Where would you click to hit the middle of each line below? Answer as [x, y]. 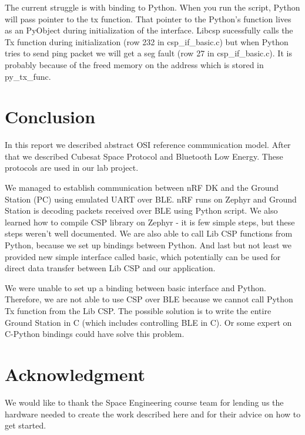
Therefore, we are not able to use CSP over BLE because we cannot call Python [149, 299]
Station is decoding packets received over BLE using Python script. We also [141, 210]
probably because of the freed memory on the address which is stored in [134, 64]
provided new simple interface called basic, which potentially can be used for [143, 256]
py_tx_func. [28, 76]
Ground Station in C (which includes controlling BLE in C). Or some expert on [148, 322]
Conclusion [50, 117]
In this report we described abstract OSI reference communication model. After [148, 145]
